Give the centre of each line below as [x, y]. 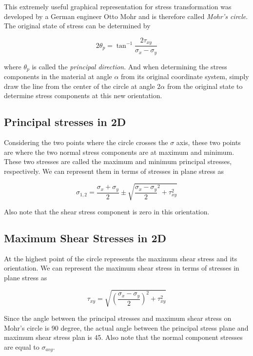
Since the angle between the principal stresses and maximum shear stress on [118, 318]
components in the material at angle [58, 76]
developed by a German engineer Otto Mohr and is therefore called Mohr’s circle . [126, 16]
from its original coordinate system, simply [185, 76]
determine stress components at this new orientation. [83, 95]
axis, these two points [208, 142]
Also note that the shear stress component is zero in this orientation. [107, 212]
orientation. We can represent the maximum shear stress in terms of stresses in [122, 268]
